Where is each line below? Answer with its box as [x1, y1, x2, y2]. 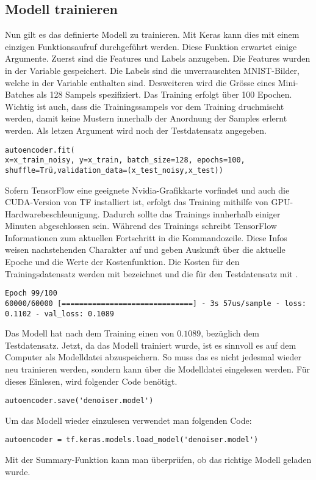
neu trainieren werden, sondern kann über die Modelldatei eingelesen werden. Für [5, 363, 311, 376]
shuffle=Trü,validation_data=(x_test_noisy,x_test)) [5, 165, 223, 175]
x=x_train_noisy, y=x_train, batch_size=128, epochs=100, [5, 156, 245, 165]
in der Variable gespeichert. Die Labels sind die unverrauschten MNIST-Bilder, [5, 64, 300, 76]
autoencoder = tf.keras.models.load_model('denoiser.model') [5, 435, 259, 445]
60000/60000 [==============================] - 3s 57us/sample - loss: [5, 299, 306, 308]
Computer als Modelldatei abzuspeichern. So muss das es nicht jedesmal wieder [5, 351, 301, 363]
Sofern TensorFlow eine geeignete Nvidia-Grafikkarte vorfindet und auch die [5, 183, 290, 196]
